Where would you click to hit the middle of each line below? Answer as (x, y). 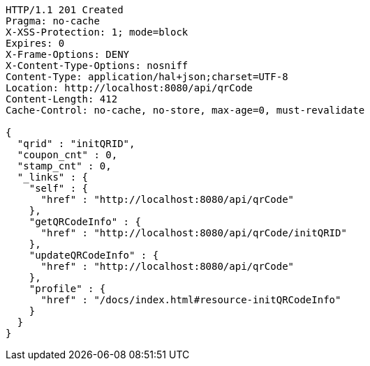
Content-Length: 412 (62, 99)
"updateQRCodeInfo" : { (94, 255)
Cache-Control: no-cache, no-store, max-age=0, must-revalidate (185, 110)
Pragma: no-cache (53, 21)
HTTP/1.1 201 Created (65, 10)
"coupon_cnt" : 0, (67, 155)
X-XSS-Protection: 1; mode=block (97, 32)
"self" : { (59, 188)
